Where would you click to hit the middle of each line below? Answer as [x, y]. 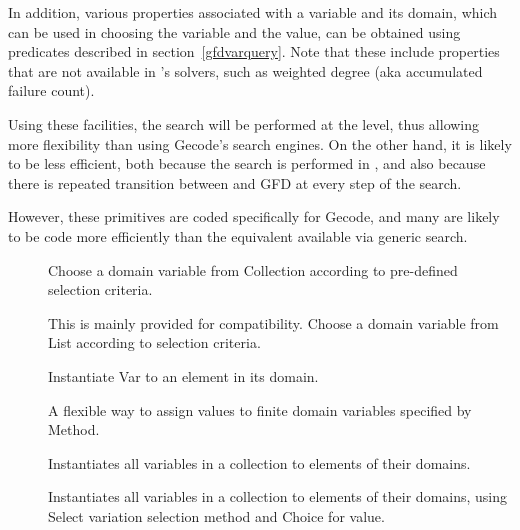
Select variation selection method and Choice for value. [216, 515]
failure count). [51, 90]
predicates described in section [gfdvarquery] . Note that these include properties [254, 51]
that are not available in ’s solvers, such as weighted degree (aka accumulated [245, 70]
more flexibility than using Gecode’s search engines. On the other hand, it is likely [260, 143]
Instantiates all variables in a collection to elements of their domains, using [278, 496]
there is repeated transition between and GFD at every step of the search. [235, 182]
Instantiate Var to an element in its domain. [183, 375]
